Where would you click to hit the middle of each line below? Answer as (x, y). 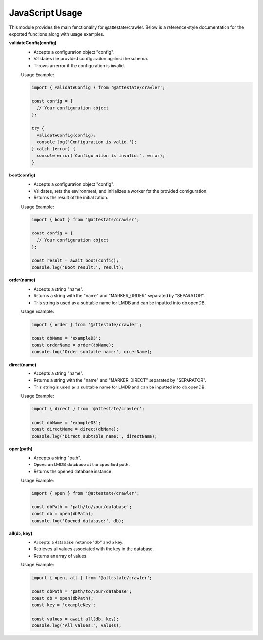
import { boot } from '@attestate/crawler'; (85, 220)
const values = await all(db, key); (75, 619)
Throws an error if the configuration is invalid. (79, 65)
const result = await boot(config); (75, 261)
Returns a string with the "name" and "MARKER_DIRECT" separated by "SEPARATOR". (120, 380)
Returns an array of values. (60, 556)
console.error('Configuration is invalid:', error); (101, 155)
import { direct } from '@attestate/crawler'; (88, 409)
